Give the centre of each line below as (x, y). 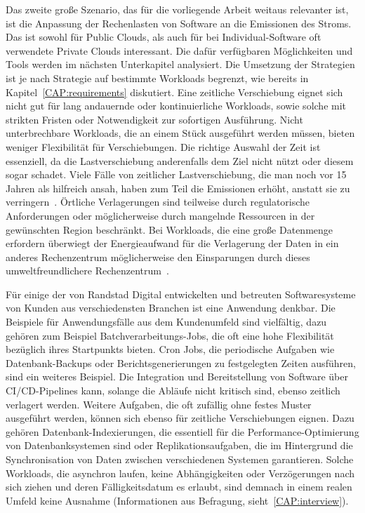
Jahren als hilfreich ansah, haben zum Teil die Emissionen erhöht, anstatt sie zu (178, 188)
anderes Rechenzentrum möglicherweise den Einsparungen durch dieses (158, 256)
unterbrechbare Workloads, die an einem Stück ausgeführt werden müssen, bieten (180, 133)
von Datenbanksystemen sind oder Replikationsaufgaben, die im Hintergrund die (179, 445)
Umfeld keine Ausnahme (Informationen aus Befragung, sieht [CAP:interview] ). (177, 500)
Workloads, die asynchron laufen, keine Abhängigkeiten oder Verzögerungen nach (180, 473)
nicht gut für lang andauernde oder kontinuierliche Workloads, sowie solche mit (176, 106)
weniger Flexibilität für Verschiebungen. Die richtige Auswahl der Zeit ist (163, 146)
